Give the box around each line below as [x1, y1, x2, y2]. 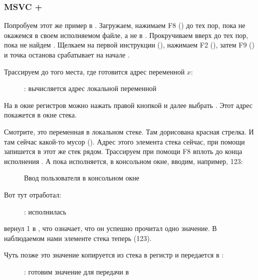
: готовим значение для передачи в [24, 266, 129, 276]
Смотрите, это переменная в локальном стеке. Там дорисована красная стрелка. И [4, 126, 254, 136]
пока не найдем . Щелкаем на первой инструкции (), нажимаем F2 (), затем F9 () [4, 39, 254, 50]
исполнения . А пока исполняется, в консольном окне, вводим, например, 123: [4, 155, 243, 166]
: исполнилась [24, 206, 66, 216]
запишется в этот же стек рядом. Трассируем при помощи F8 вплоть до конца [4, 146, 242, 156]
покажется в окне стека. [4, 109, 77, 120]
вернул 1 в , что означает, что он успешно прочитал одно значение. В [4, 223, 217, 233]
